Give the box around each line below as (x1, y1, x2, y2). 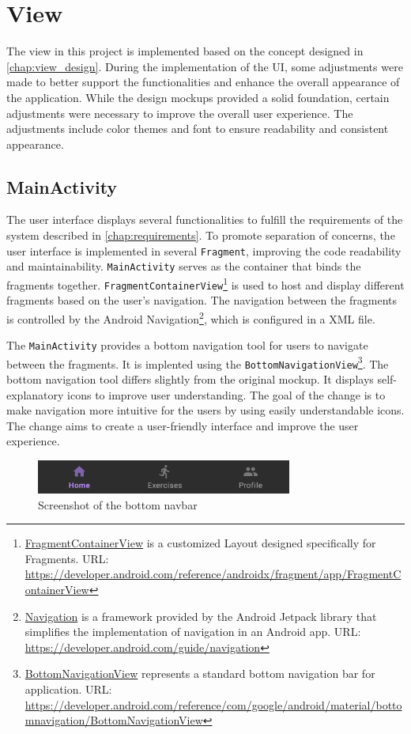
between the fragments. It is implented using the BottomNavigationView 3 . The (6, 353, 389, 372)
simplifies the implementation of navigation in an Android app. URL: (25, 623, 361, 640)
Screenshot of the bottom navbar (38, 496, 198, 513)
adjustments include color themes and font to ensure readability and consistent (6, 120, 389, 137)
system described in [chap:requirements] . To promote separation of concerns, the (6, 227, 395, 244)
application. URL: (25, 680, 112, 697)
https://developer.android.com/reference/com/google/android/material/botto (25, 696, 402, 713)
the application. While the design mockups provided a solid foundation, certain (6, 89, 390, 105)
